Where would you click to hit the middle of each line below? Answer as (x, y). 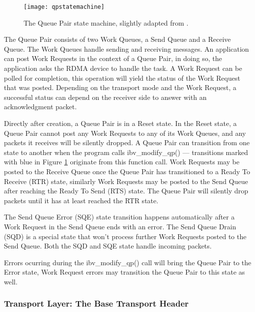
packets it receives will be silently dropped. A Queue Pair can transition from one (127, 142)
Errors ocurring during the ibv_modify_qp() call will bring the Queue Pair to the (128, 262)
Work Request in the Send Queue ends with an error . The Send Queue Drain (120, 226)
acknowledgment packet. (41, 107)
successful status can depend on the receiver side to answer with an (105, 97)
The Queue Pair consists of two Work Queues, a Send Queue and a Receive (117, 39)
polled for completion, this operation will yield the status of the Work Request (122, 78)
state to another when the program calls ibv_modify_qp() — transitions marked (126, 152)
